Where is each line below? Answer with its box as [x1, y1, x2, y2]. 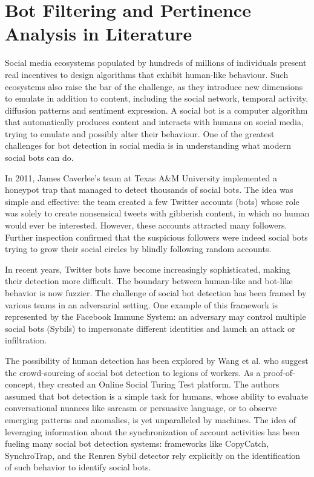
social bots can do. [5, 151, 74, 164]
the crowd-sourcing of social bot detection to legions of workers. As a [5, 366, 261, 378]
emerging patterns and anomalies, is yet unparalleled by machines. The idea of [5, 413, 296, 426]
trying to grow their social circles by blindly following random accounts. [5, 242, 272, 255]
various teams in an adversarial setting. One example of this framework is [5, 298, 278, 311]
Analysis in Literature [5, 21, 192, 46]
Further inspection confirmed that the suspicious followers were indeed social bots [5, 230, 308, 243]
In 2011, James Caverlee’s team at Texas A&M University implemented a [5, 171, 278, 184]
